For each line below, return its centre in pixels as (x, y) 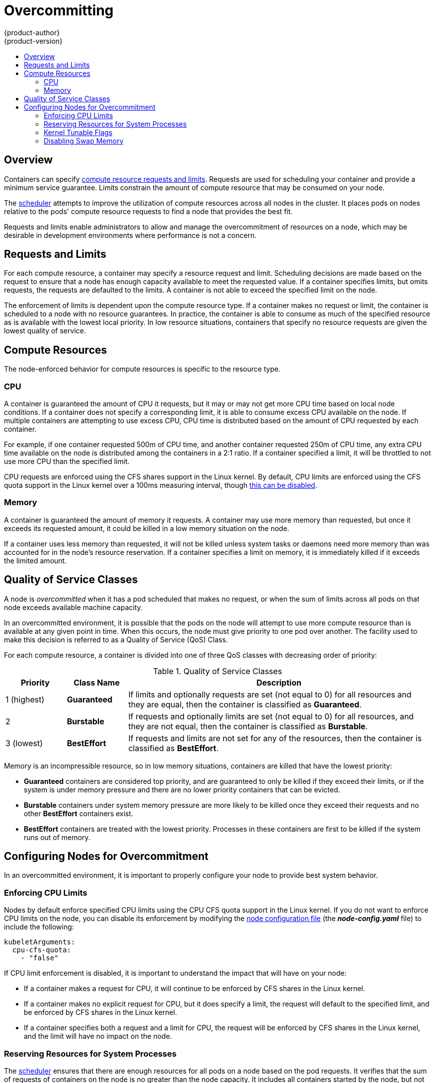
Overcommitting (59, 10)
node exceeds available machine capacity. (73, 607)
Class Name (97, 682)
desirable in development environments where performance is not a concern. (130, 235)
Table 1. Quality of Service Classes (217, 671)
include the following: (39, 927)
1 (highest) (25, 699)
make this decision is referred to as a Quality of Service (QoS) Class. (116, 639)
